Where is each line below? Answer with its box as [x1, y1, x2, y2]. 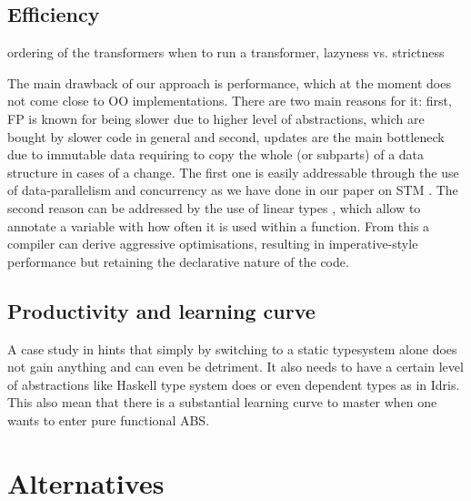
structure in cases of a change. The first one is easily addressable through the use [7, 162, 459, 181]
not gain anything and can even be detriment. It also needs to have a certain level [7, 357, 464, 376]
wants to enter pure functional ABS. [7, 410, 210, 429]
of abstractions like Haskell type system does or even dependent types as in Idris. [7, 374, 460, 394]
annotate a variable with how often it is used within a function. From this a [7, 216, 430, 235]
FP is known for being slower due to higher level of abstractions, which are [7, 108, 425, 128]
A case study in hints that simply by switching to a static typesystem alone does [7, 339, 457, 358]
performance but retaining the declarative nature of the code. [7, 251, 349, 271]
